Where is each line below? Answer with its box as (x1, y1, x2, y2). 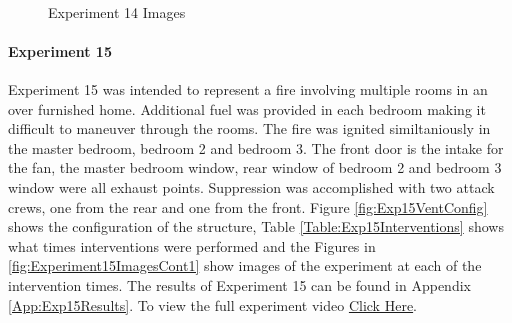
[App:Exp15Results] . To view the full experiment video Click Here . (8, 294, 418, 315)
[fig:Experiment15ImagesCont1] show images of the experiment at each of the (8, 255, 482, 276)
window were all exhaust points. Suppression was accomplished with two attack (8, 176, 495, 197)
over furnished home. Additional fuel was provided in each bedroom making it (8, 98, 486, 119)
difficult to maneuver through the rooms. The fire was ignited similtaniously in (8, 118, 491, 139)
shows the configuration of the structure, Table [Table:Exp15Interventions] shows (8, 216, 504, 237)
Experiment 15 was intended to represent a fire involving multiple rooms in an (8, 78, 488, 99)
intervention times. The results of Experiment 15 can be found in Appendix (8, 274, 471, 295)
